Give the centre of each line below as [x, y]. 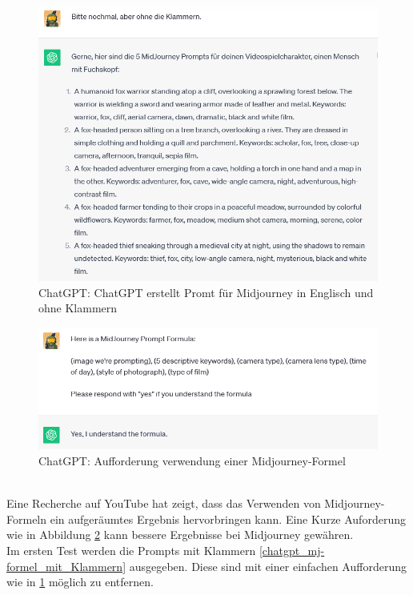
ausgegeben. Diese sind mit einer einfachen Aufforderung [268, 566]
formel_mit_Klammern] [66, 566]
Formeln [27, 519]
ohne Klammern [78, 308]
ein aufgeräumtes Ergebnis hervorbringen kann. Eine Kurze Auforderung [228, 519]
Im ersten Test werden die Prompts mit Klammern [131, 550]
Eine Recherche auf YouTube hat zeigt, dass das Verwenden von [164, 503]
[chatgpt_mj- [292, 550]
